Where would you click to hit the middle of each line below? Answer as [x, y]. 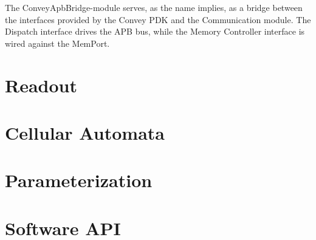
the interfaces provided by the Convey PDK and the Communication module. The [158, 19]
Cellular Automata [85, 132]
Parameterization [79, 180]
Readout [41, 85]
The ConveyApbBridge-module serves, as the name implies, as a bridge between [154, 7]
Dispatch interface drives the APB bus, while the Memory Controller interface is [155, 31]
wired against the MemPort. [57, 43]
